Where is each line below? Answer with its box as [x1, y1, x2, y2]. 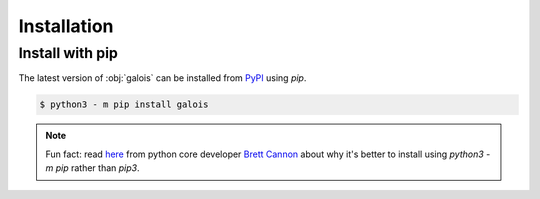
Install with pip [18, 44, 119, 62]
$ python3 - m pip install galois [39, 99, 209, 110]
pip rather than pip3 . [55, 162, 140, 174]
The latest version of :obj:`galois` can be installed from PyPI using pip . [18, 72, 307, 84]
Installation [18, 15, 114, 37]
